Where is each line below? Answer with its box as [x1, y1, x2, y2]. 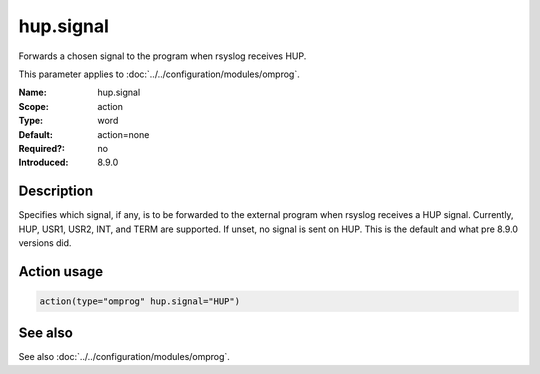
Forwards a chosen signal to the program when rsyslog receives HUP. [18, 50, 307, 62]
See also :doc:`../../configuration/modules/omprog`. [18, 351, 230, 363]
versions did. [18, 236, 72, 249]
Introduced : [18, 156, 69, 169]
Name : [18, 86, 47, 99]
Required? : [18, 142, 65, 154]
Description [18, 183, 94, 200]
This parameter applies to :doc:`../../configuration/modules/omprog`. [18, 68, 300, 80]
